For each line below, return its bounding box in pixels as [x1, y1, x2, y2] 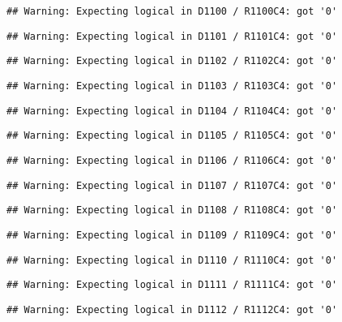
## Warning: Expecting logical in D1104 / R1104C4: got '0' [6, 105, 338, 117]
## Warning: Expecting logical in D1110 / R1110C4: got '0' [6, 254, 338, 266]
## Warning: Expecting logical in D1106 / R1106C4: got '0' [6, 154, 338, 166]
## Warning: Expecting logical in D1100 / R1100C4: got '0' [6, 6, 338, 17]
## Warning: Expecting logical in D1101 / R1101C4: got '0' [6, 30, 338, 42]
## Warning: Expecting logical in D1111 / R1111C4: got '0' [6, 279, 338, 291]
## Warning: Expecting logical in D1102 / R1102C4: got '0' [6, 55, 338, 67]
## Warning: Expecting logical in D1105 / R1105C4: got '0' [6, 130, 338, 142]
